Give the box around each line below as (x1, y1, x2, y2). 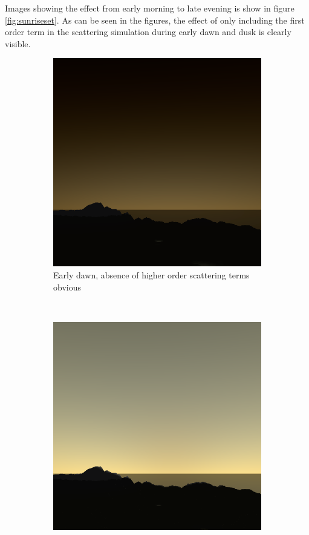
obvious (53, 280, 81, 293)
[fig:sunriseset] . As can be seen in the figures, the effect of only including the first (5, 13, 305, 26)
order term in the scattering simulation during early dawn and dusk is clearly (5, 25, 291, 38)
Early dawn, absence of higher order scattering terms (53, 268, 250, 281)
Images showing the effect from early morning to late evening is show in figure (5, 2, 294, 14)
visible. (5, 37, 31, 50)
